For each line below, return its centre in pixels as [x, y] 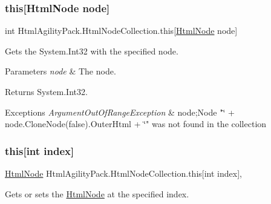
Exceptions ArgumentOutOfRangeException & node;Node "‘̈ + [120, 112]
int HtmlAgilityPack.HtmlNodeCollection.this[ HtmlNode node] [121, 31]
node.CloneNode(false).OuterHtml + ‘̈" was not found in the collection [136, 124]
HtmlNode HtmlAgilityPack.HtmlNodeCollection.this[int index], [123, 173]
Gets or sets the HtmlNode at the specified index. [97, 193]
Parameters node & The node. [60, 71]
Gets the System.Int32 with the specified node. [92, 51]
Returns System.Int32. [46, 91]
